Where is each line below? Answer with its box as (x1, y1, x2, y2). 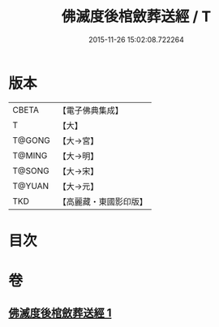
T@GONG (12, 135, 50, 146)
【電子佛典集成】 (58, 105, 123, 116)
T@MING (12, 149, 48, 161)
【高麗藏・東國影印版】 (58, 196, 148, 207)
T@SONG (12, 165, 50, 176)
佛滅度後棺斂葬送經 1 (8, 306, 112, 321)
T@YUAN (12, 180, 49, 191)
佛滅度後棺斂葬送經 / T (61, 7, 212, 26)
